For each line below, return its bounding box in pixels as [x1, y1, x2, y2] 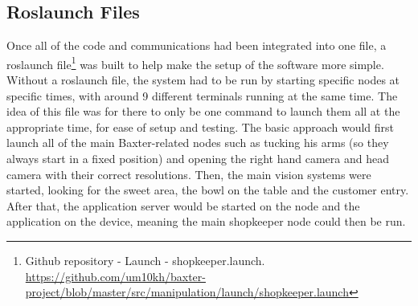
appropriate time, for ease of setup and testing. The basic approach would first [6, 118, 395, 135]
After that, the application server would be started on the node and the [6, 197, 360, 214]
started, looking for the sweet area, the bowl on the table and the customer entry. [6, 182, 409, 198]
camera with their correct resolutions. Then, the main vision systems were [6, 165, 371, 182]
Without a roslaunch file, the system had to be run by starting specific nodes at [6, 71, 400, 88]
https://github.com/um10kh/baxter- [25, 267, 206, 284]
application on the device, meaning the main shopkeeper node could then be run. [6, 213, 406, 230]
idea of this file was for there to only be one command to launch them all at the [6, 103, 400, 120]
